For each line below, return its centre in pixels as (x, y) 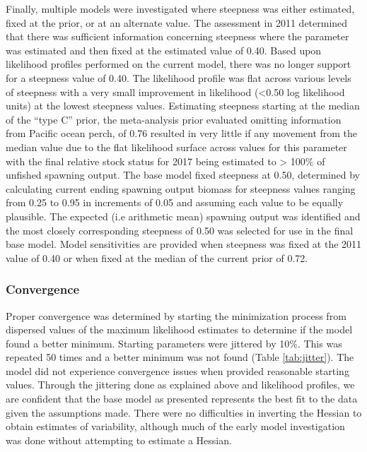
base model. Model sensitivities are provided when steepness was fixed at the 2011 (184, 244)
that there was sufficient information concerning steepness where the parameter (177, 36)
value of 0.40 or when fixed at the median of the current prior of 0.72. (157, 257)
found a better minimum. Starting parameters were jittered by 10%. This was (174, 343)
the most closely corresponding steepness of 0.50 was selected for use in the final (180, 230)
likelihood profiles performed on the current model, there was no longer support (179, 64)
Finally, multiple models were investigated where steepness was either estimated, (180, 8)
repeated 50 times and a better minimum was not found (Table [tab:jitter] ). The (180, 357)
